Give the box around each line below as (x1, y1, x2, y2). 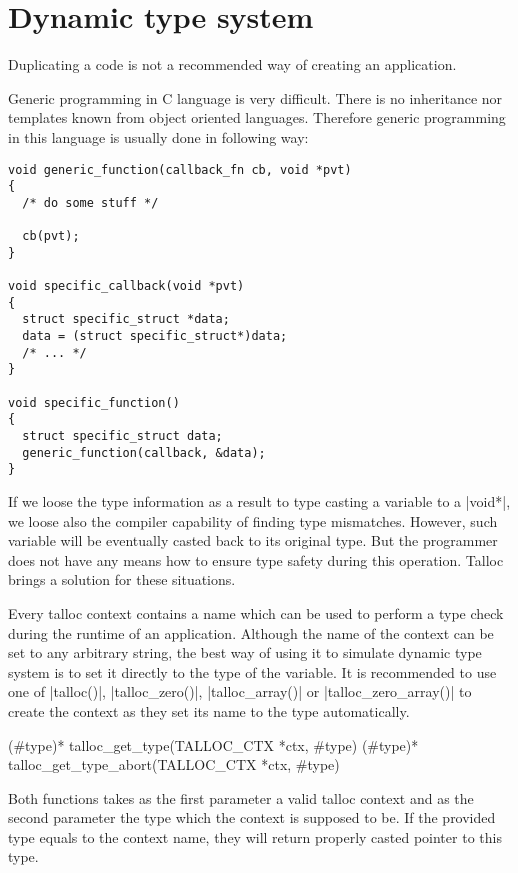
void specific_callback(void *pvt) (8, 279, 245, 294)
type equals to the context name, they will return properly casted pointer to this (8, 826, 502, 847)
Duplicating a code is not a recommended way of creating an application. (8, 54, 457, 75)
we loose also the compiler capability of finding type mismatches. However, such (8, 510, 498, 531)
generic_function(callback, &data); (22, 445, 266, 460)
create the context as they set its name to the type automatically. (8, 700, 410, 721)
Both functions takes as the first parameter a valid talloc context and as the (8, 787, 474, 808)
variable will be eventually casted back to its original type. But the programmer (8, 530, 498, 551)
